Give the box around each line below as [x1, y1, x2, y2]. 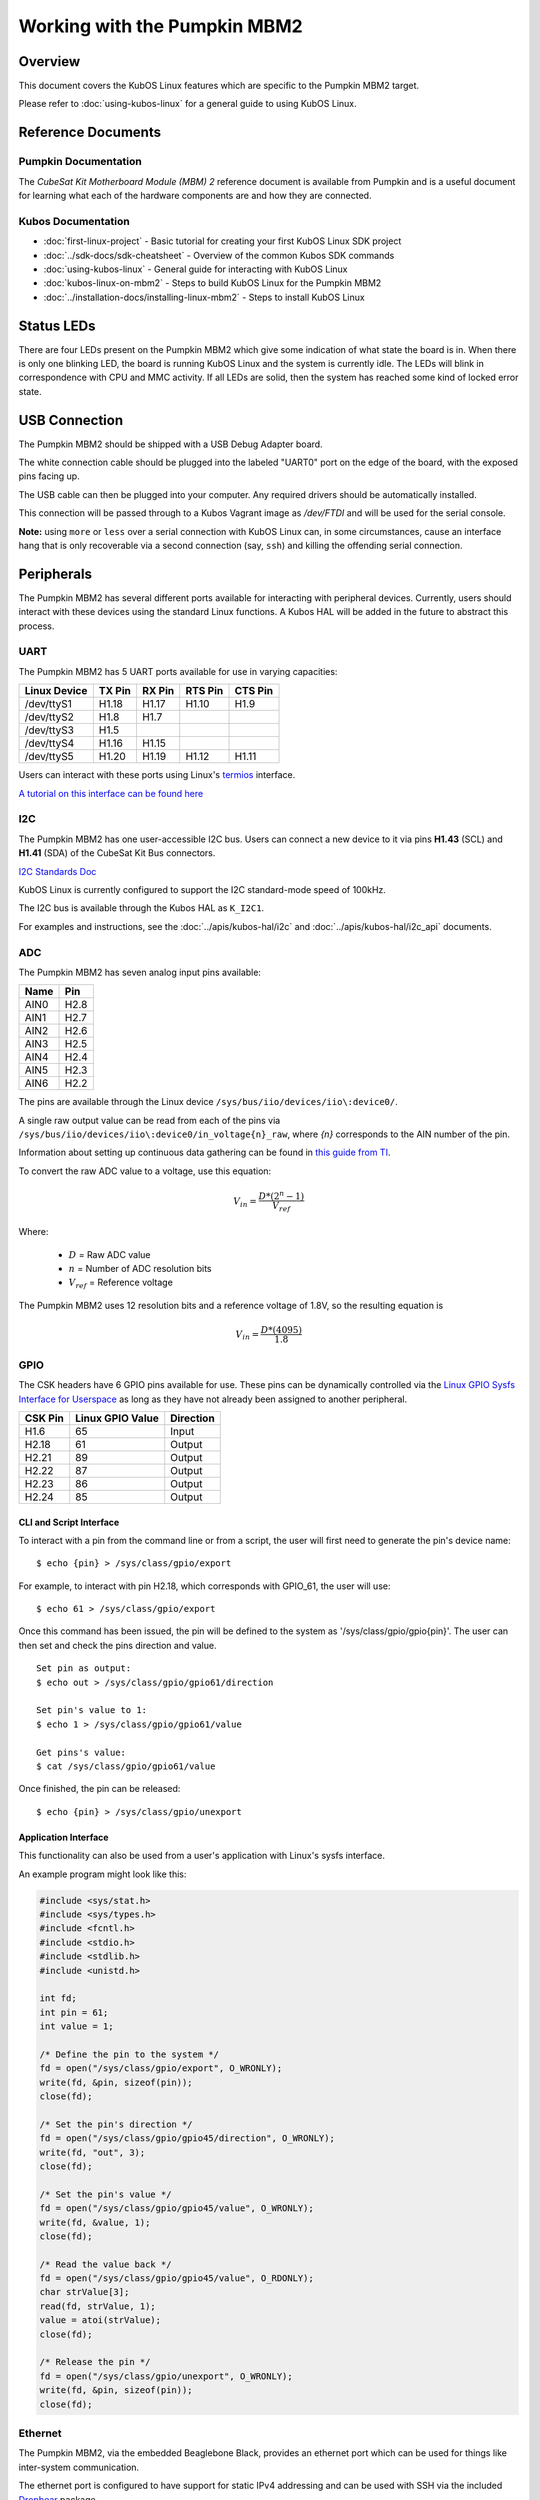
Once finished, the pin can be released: [18, 1783, 181, 1795]
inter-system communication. [18, 2461, 140, 2473]
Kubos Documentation [18, 214, 130, 228]
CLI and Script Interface [18, 1516, 120, 1528]
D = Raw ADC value [68, 1248, 151, 1260]
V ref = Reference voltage [68, 1276, 174, 1291]
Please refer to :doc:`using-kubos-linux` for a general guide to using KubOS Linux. [18, 98, 357, 110]
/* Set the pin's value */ [39, 2188, 172, 2200]
